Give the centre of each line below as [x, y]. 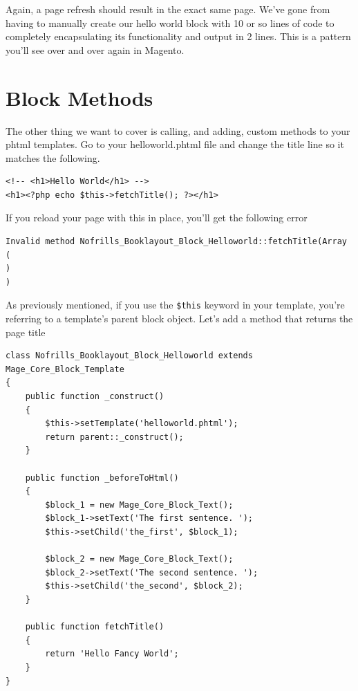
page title [26, 332]
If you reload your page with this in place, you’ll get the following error [157, 218]
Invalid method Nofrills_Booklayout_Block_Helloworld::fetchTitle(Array [176, 242]
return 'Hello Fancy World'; [112, 654]
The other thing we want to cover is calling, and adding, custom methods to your [178, 130]
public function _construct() [95, 397]
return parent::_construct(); [114, 437]
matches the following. [53, 157]
